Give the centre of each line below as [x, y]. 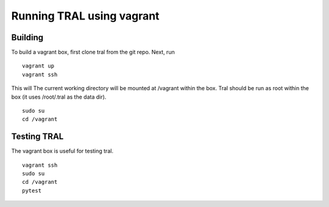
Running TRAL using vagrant [85, 16]
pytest [32, 191]
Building [27, 37]
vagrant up [38, 66]
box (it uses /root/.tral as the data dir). [59, 97]
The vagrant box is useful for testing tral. [62, 151]
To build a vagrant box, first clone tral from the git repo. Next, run [93, 52]
